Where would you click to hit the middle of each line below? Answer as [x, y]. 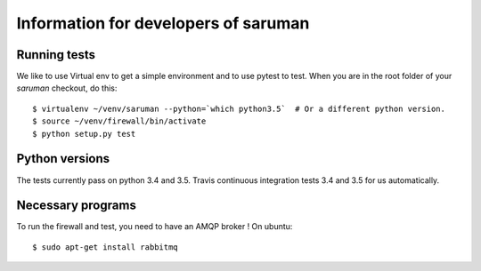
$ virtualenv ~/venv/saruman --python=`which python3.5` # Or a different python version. [239, 108]
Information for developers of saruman [163, 23]
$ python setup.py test [84, 134]
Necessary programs [77, 206]
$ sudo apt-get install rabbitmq [105, 247]
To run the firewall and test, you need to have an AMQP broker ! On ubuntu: [155, 227]
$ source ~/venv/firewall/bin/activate [119, 121]
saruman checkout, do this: [67, 88]
